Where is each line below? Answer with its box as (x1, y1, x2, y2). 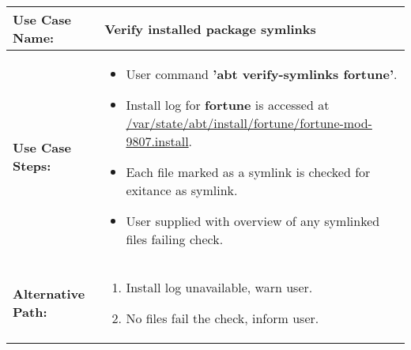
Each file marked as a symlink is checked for (126, 163, 371, 181)
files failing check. (126, 230, 224, 248)
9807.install (126, 132, 189, 150)
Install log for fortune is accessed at (126, 96, 330, 114)
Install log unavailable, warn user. (126, 278, 313, 296)
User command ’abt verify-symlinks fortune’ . (126, 65, 398, 83)
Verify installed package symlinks (104, 19, 316, 38)
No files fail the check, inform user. (126, 309, 319, 327)
